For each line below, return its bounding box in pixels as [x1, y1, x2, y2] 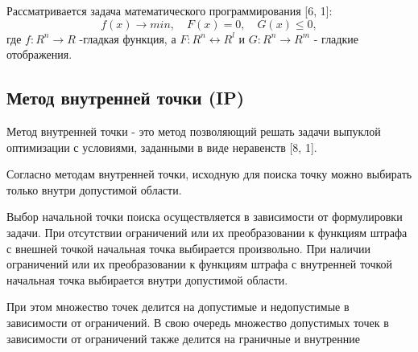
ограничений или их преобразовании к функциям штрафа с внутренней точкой [6, 256, 393, 272]
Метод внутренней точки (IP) [6, 85, 245, 110]
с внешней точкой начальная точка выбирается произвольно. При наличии [6, 239, 370, 256]
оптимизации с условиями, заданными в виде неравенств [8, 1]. [6, 138, 317, 155]
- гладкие [313, 30, 358, 47]
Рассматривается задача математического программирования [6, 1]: [6, 2, 333, 18]
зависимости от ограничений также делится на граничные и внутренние [6, 329, 360, 346]
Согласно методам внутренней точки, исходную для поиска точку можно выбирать [6, 166, 412, 182]
